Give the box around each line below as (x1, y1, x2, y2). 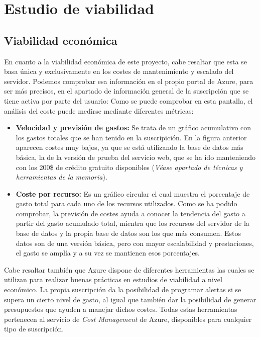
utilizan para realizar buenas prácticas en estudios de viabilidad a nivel (4, 274, 222, 285)
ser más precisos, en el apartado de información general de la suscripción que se (4, 86, 249, 96)
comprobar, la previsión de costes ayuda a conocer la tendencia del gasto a (16, 208, 245, 218)
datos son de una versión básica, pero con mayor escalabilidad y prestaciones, (16, 237, 254, 248)
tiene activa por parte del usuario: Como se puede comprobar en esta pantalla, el (4, 95, 253, 106)
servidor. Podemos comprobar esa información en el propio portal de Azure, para (4, 75, 253, 86)
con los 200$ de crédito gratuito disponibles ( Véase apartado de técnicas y (16, 161, 243, 172)
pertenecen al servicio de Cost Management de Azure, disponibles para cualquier (4, 313, 252, 324)
